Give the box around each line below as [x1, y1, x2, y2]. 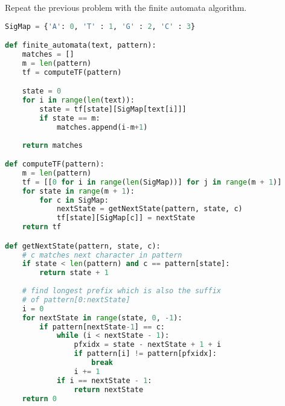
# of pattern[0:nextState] [22, 295, 130, 304]
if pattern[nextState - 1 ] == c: [39, 322, 165, 331]
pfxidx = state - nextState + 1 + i [74, 340, 222, 349]
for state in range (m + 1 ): [22, 186, 135, 195]
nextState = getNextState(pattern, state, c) [56, 205, 243, 214]
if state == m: [39, 113, 100, 122]
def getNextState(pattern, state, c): [5, 241, 161, 250]
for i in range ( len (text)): [22, 96, 135, 105]
